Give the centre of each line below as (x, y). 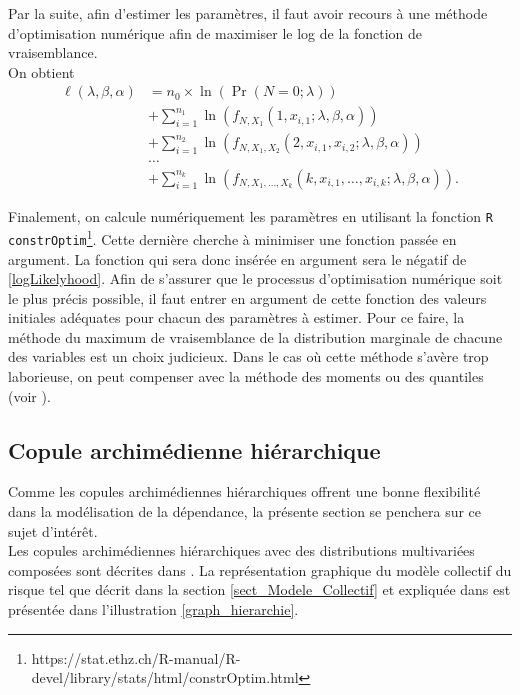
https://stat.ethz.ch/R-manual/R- (136, 657)
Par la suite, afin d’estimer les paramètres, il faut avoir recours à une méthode (248, 13)
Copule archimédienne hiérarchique (194, 449)
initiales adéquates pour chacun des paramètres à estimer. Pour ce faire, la (236, 317)
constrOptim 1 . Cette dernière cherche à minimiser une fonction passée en (232, 237)
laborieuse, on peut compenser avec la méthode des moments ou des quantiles (246, 376)
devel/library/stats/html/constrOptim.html (165, 677)
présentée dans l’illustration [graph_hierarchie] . (153, 609)
